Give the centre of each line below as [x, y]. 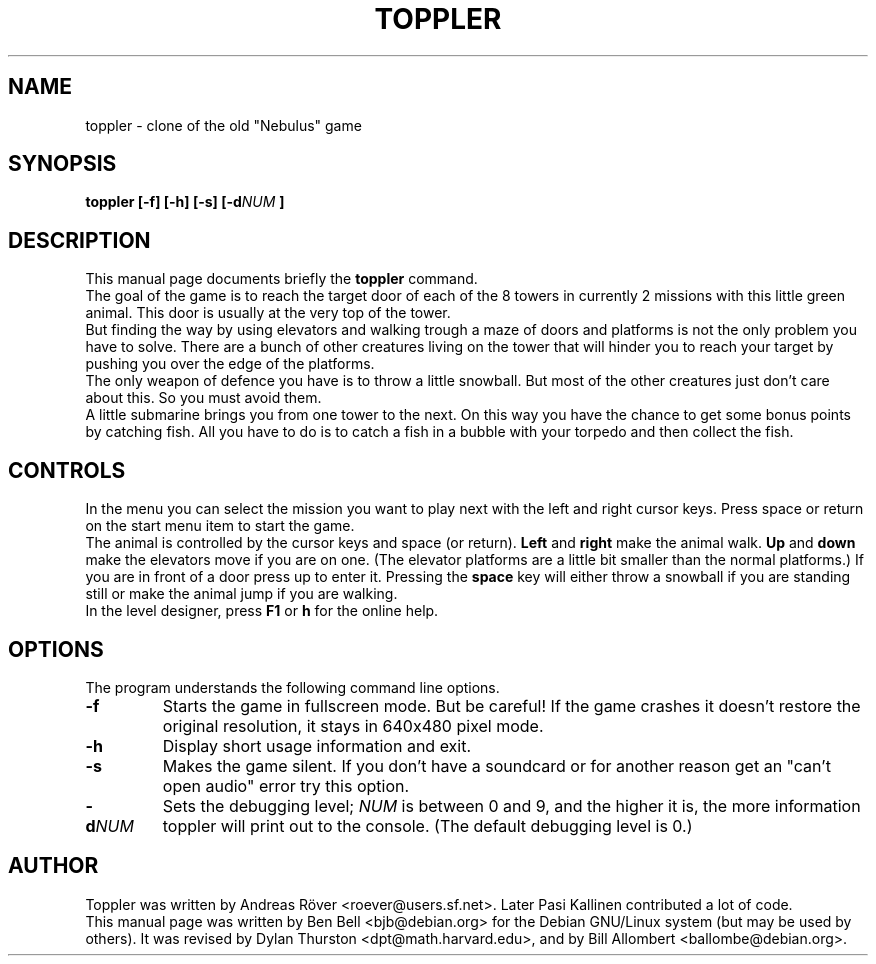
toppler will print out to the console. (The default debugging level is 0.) [427, 825]
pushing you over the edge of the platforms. [230, 364]
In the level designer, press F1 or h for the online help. [262, 611]
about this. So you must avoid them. [203, 398]
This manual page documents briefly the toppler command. [281, 279]
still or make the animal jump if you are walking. [241, 594]
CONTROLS [67, 470]
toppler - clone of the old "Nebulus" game [223, 125]
